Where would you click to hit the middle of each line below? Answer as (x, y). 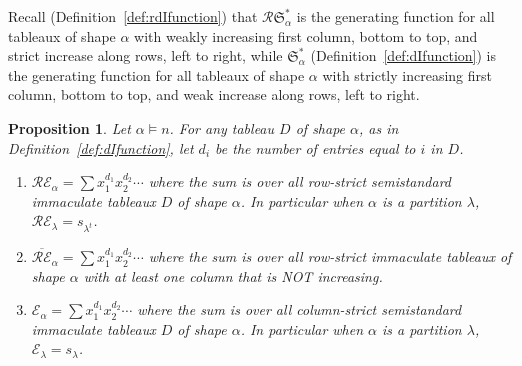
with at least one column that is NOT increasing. (233, 275)
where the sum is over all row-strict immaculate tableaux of (330, 256)
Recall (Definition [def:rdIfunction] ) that (133, 16)
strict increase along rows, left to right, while (145, 55)
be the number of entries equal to (315, 147)
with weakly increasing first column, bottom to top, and (306, 35)
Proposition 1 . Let (69, 127)
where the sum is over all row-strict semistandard (300, 181)
